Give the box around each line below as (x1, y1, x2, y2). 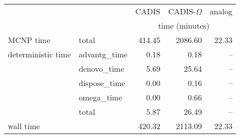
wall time (8, 120, 40, 132)
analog (210, 5, 233, 17)
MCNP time (8, 34, 50, 46)
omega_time (79, 92, 122, 103)
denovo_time (79, 63, 124, 74)
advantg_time (79, 48, 128, 60)
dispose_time (79, 77, 125, 89)
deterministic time (8, 48, 71, 60)
